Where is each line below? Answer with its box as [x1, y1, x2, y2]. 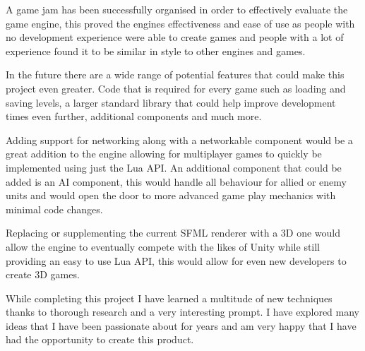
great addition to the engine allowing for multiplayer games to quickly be [6, 146, 322, 161]
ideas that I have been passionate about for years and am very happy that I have [6, 318, 357, 333]
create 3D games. [6, 267, 80, 282]
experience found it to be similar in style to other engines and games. [6, 43, 306, 58]
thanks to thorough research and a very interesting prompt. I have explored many [6, 304, 360, 319]
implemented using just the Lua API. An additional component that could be [6, 160, 342, 174]
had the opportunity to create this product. [6, 332, 194, 347]
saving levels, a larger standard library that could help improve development [6, 95, 336, 109]
